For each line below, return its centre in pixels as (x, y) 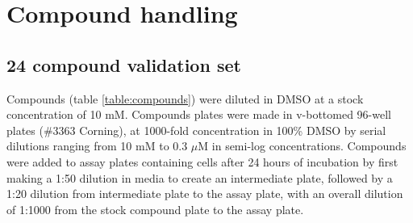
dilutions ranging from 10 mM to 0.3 (97, 146)
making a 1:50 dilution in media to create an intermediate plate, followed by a (200, 177)
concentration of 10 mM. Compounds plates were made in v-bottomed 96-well (199, 114)
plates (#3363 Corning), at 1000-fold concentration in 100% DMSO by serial (196, 130)
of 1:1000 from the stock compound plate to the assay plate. (155, 209)
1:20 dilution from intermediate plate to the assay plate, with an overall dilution (205, 194)
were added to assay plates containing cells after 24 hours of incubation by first (202, 161)
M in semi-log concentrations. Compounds (302, 146)
